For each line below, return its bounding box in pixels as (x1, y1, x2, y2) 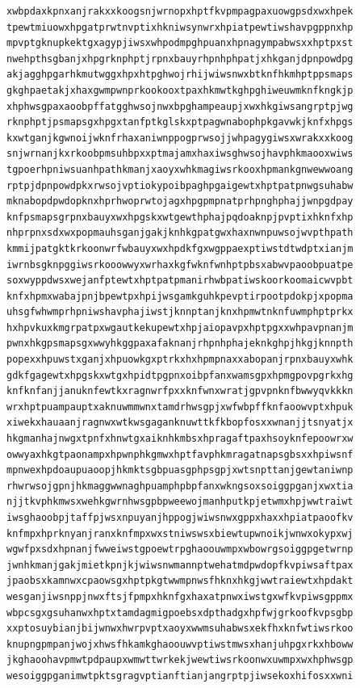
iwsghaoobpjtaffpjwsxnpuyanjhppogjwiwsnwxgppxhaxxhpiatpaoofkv (6, 512, 354, 523)
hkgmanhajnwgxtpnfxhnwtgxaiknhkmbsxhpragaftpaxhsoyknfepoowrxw (6, 433, 354, 445)
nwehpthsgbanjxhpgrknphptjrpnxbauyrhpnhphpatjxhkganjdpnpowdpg (6, 52, 354, 65)
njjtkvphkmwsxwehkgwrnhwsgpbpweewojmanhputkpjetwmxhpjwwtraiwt (6, 496, 354, 508)
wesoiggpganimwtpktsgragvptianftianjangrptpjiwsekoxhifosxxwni (6, 669, 354, 682)
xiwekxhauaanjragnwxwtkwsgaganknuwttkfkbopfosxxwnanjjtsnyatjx (6, 417, 354, 429)
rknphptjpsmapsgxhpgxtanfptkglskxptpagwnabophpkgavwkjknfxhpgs (6, 116, 354, 128)
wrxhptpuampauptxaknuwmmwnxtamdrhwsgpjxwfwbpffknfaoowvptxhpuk (6, 401, 354, 413)
